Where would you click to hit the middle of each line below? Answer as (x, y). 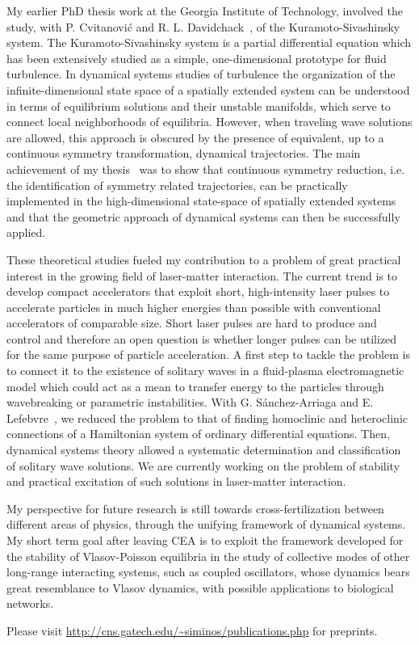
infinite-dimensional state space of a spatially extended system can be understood (208, 89)
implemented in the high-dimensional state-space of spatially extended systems (201, 201)
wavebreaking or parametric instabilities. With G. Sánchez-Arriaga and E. (190, 402)
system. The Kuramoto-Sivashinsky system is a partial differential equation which (209, 42)
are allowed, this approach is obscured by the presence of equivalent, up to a (195, 137)
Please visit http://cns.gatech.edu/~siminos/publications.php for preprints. (192, 630)
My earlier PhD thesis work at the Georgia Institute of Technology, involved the (205, 11)
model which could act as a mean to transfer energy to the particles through (195, 386)
